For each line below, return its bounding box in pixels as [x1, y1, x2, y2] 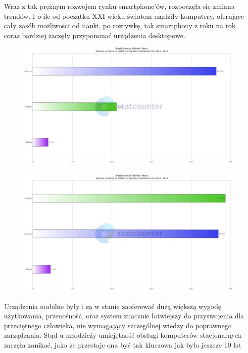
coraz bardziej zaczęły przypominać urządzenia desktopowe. [4, 30, 185, 40]
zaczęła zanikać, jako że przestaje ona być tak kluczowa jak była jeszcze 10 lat [4, 339, 242, 350]
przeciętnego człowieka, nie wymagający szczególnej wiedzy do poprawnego [4, 320, 232, 330]
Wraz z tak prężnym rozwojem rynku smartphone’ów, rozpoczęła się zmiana [4, 1, 235, 11]
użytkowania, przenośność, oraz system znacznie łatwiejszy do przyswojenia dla [4, 310, 244, 321]
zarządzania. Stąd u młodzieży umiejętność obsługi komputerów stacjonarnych [4, 330, 242, 340]
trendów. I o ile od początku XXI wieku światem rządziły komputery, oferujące [4, 10, 244, 21]
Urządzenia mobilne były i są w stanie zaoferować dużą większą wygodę [4, 301, 221, 311]
